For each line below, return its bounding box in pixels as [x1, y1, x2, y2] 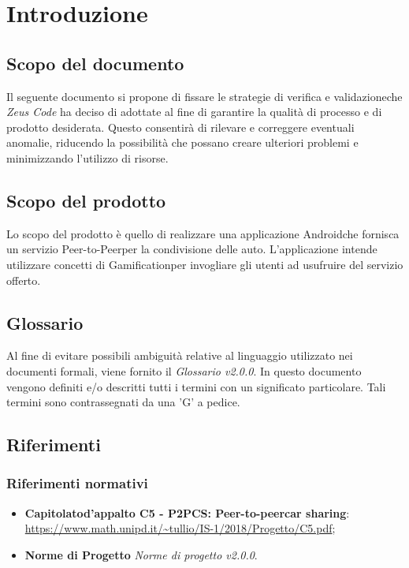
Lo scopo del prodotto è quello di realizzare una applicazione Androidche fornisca [6, 225, 400, 241]
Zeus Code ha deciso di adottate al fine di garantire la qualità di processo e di [6, 103, 382, 120]
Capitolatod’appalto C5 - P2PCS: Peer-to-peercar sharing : [24, 504, 350, 521]
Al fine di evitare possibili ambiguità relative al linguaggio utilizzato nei [6, 347, 353, 364]
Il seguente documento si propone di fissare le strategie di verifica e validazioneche [6, 88, 403, 104]
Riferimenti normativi [6, 473, 148, 493]
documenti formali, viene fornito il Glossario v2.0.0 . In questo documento [6, 362, 362, 379]
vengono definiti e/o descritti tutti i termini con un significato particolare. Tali [6, 378, 386, 394]
